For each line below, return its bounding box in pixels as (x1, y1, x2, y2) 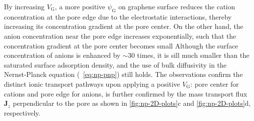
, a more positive (55, 1, 105, 11)
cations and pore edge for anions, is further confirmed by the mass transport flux (4, 88, 247, 98)
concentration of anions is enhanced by (4, 50, 121, 60)
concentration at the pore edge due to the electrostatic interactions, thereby (4, 11, 232, 22)
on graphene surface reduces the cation (118, 1, 235, 11)
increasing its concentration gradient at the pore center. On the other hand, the (4, 21, 244, 31)
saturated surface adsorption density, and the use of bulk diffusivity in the (4, 59, 227, 70)
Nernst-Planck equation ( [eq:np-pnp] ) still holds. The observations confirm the (4, 69, 243, 79)
